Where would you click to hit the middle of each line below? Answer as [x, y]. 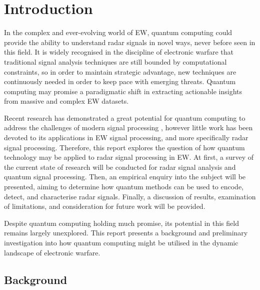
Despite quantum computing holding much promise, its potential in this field [121, 223]
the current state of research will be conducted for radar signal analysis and [120, 167]
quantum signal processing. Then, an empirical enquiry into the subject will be [125, 177]
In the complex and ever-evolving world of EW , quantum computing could [118, 32]
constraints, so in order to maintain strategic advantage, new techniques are [120, 71]
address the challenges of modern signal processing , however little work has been [128, 127]
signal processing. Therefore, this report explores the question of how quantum [124, 147]
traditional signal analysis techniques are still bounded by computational [115, 61]
